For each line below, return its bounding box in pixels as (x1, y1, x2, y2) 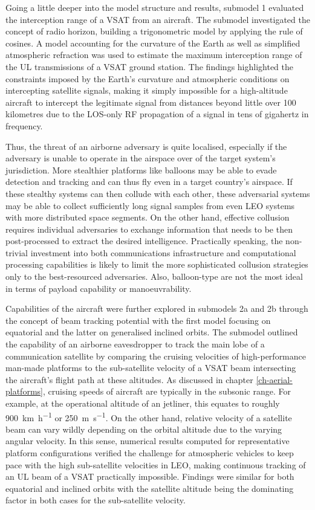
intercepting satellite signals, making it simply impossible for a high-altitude (5, 84, 288, 97)
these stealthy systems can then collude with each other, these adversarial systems (5, 187, 310, 199)
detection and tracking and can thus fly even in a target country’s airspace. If (5, 175, 293, 188)
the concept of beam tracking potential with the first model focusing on (5, 314, 271, 326)
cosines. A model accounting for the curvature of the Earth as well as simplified (5, 36, 300, 49)
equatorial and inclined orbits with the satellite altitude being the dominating (5, 482, 294, 494)
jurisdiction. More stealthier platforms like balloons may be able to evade (5, 163, 277, 176)
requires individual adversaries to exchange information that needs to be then (5, 222, 293, 235)
